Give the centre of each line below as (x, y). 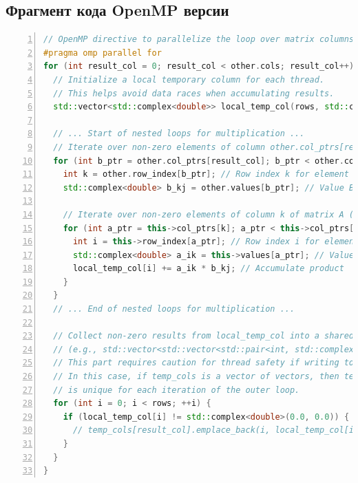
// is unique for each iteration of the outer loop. (177, 390)
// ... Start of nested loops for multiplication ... (179, 134)
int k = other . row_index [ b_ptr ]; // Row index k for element (206, 174)
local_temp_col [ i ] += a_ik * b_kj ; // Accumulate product (208, 269)
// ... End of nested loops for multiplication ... (174, 309)
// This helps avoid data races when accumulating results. (194, 93)
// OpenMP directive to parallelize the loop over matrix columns (199, 40)
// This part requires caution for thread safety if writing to (204, 363)
